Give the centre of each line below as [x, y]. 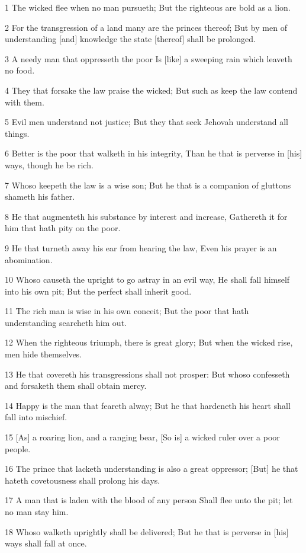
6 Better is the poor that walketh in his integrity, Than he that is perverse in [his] [154, 153]
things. [17, 133]
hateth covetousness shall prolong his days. [83, 480]
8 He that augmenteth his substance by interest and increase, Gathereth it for [146, 216]
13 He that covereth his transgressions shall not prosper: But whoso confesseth [147, 374]
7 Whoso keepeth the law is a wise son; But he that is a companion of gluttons [148, 185]
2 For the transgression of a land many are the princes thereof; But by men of [146, 27]
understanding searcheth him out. [66, 322]
